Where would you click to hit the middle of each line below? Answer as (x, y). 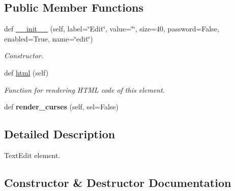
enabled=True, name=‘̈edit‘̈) (49, 38)
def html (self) (26, 72)
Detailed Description (60, 134)
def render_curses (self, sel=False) (62, 107)
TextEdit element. (32, 155)
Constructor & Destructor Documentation (118, 182)
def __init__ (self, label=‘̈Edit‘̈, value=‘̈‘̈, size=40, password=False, (112, 29)
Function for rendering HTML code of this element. (84, 89)
